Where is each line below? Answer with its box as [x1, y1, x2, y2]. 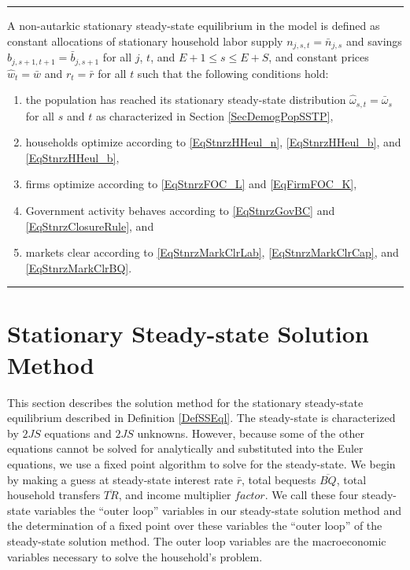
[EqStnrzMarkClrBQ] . [25, 259, 132, 276]
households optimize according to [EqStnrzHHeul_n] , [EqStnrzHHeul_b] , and [25, 134, 401, 150]
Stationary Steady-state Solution [7, 317, 369, 350]
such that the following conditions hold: [137, 65, 329, 81]
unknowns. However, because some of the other [137, 424, 364, 441]
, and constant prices [268, 49, 369, 65]
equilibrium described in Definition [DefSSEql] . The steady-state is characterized [7, 409, 396, 426]
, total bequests [242, 471, 316, 487]
